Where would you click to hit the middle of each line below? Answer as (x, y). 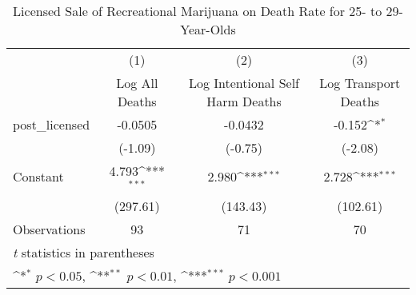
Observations (49, 229)
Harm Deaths (244, 101)
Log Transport (360, 83)
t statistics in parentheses (84, 252)
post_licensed (52, 124)
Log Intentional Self (244, 83)
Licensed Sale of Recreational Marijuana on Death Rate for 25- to (198, 11)
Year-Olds (208, 29)
